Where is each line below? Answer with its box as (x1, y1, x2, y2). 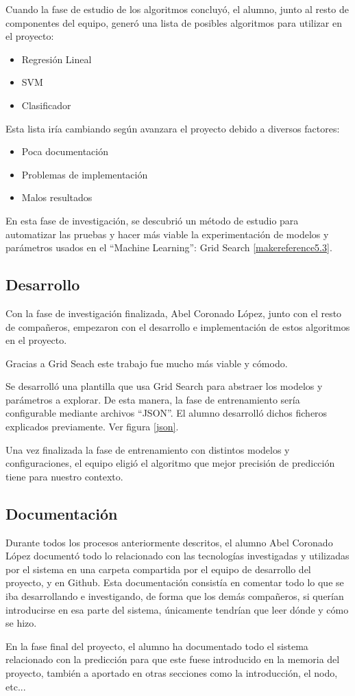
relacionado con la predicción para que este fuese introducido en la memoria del (5, 652, 340, 666)
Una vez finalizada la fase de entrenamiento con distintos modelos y (5, 442, 290, 456)
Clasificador (21, 97, 71, 112)
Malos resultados (21, 190, 93, 205)
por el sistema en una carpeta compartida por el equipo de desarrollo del (5, 561, 311, 576)
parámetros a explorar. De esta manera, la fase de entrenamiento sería (5, 392, 300, 406)
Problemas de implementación (21, 167, 148, 181)
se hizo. (5, 616, 37, 630)
